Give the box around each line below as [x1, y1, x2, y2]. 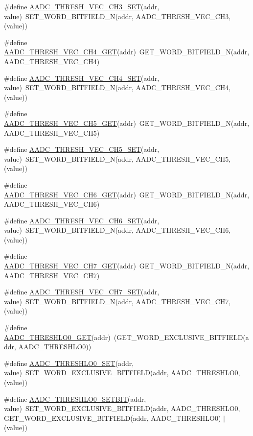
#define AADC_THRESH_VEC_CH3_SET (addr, [4, 1, 160, 11]
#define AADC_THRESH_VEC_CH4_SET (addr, [4, 73, 160, 83]
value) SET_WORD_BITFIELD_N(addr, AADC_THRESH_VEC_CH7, [4, 296, 231, 306]
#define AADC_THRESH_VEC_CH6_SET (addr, [4, 215, 160, 225]
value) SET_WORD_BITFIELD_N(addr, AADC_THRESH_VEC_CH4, [4, 82, 231, 93]
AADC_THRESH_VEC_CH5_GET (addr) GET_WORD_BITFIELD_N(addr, [4, 118, 250, 128]
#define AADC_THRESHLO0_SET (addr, [4, 358, 134, 368]
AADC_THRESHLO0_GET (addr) [4, 332, 111, 342]
